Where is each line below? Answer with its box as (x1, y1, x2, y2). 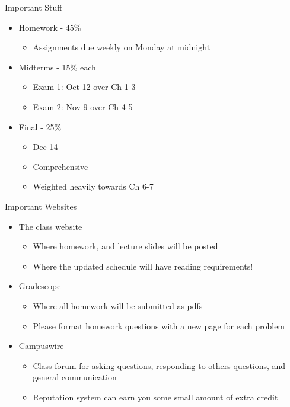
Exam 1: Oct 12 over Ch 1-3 (33, 81, 136, 93)
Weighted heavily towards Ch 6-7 (33, 180, 154, 193)
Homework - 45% (18, 21, 81, 33)
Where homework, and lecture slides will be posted (33, 240, 218, 252)
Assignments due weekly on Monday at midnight (33, 41, 211, 53)
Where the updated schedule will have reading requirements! (33, 259, 253, 272)
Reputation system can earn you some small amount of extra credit (33, 390, 278, 403)
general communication (33, 371, 117, 383)
